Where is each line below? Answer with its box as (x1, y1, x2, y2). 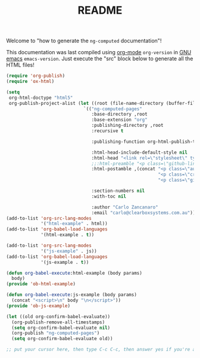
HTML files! (6, 61, 35, 69)
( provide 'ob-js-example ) (6, 303, 70, 309)
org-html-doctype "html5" (8, 95, 73, 101)
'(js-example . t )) (40, 259, 89, 265)
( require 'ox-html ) (6, 79, 55, 85)
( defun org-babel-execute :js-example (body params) (6, 292, 137, 298)
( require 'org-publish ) (6, 73, 65, 79)
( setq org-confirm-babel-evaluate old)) (11, 336, 113, 342)
